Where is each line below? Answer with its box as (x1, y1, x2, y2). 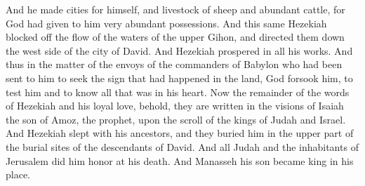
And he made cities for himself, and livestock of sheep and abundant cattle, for (6, 2, 345, 16)
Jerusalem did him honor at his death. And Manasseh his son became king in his (6, 153, 354, 168)
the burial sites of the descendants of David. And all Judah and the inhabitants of (6, 139, 359, 154)
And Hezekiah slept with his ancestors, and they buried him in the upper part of (6, 126, 354, 140)
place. (6, 167, 30, 182)
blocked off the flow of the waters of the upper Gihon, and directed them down (6, 29, 345, 44)
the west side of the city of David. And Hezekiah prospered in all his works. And (6, 43, 353, 58)
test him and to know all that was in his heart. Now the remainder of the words (6, 84, 350, 99)
